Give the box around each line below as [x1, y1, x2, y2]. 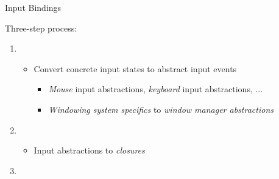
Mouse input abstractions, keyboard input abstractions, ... [48, 83, 263, 95]
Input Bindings [5, 1, 62, 13]
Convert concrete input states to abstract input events [34, 62, 237, 75]
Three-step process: [5, 21, 77, 34]
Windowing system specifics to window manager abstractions [48, 103, 274, 115]
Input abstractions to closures [34, 144, 145, 157]
